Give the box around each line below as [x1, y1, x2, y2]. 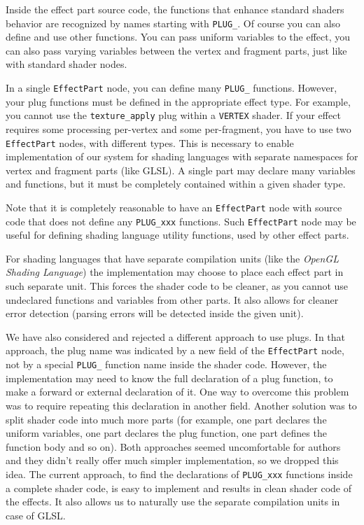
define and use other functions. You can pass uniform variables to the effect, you [6, 29, 351, 44]
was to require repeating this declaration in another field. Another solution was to [6, 398, 357, 412]
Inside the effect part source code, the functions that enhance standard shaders [6, 2, 344, 16]
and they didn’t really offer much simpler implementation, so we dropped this [6, 453, 339, 468]
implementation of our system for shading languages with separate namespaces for [6, 149, 358, 164]
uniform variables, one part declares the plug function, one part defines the [6, 426, 327, 440]
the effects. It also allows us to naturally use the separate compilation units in [6, 494, 340, 509]
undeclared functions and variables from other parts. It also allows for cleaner [6, 292, 339, 307]
